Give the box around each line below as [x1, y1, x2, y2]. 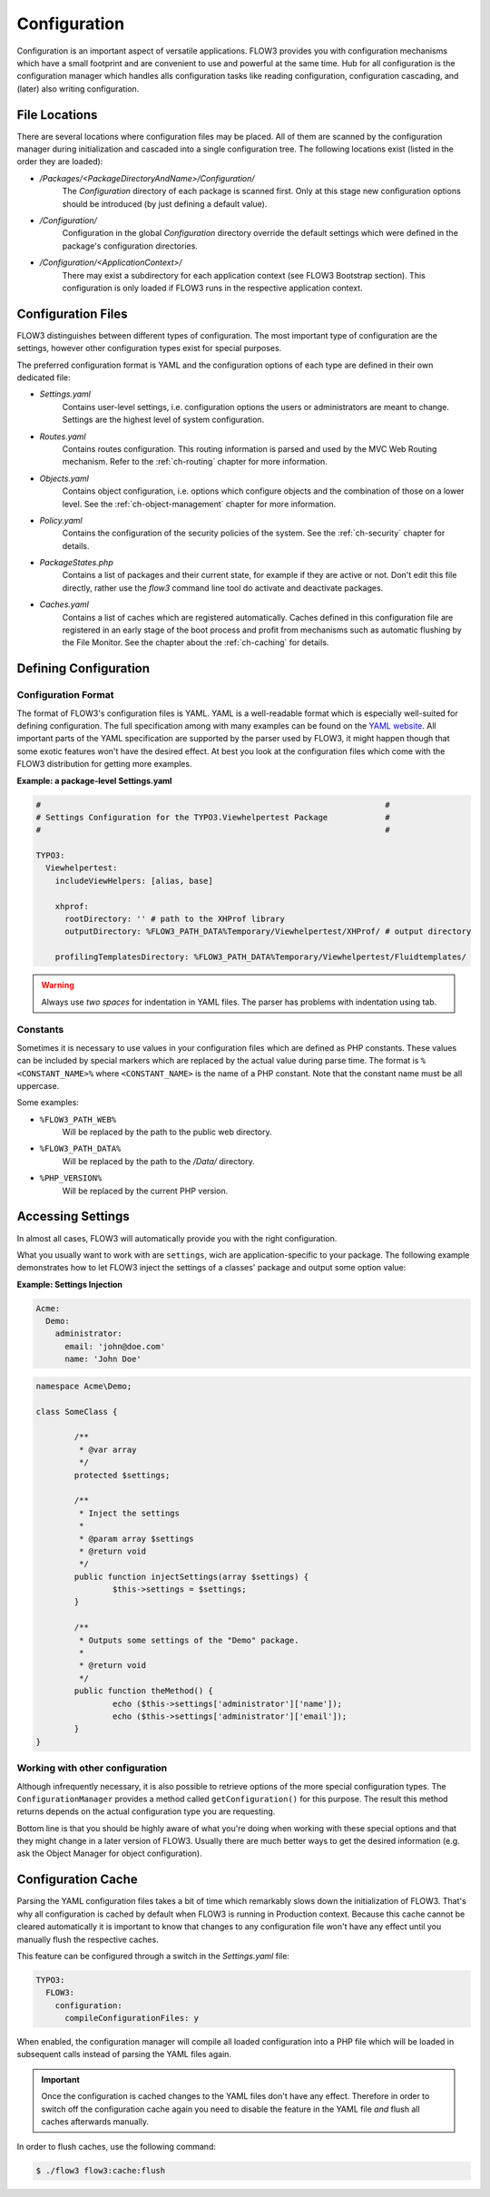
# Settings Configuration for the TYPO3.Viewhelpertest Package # [35, 812, 390, 822]
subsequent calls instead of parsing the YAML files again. [16, 2049, 231, 2060]
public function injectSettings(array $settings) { [73, 1571, 309, 1582]
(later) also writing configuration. [16, 83, 140, 94]
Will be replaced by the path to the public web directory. [62, 1126, 272, 1138]
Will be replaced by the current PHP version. [62, 1185, 229, 1196]
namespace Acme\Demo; [35, 1380, 132, 1391]
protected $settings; [73, 1470, 171, 1480]
